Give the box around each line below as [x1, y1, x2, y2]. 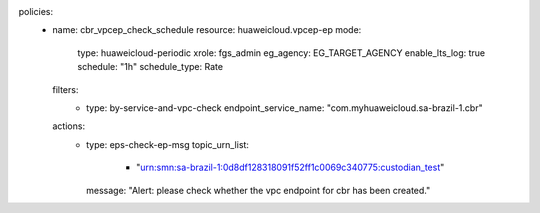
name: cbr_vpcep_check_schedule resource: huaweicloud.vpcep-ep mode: [52, 24, 362, 36]
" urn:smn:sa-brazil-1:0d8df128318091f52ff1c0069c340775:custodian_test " [136, 161, 445, 174]
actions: [52, 120, 85, 132]
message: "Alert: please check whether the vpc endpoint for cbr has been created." [86, 184, 431, 196]
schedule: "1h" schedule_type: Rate [77, 61, 224, 73]
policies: [18, 6, 54, 17]
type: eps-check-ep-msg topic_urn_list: [86, 138, 250, 150]
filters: [52, 83, 79, 95]
